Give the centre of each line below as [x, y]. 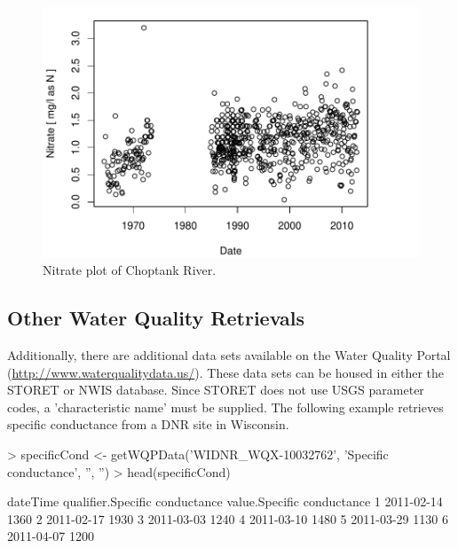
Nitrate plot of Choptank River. [130, 270]
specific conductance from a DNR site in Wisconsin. [148, 424]
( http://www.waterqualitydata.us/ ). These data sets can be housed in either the [226, 372]
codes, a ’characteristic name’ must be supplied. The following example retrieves [225, 407]
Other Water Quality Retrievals [156, 318]
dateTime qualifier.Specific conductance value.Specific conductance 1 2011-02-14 [225, 501]
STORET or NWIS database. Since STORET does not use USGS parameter [216, 390]
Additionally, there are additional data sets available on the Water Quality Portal [229, 355]
